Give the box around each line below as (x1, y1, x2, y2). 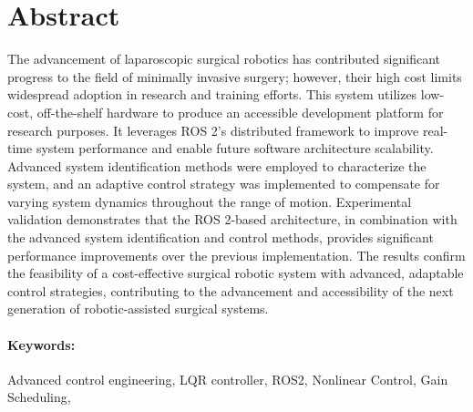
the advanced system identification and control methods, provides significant (7, 228, 434, 247)
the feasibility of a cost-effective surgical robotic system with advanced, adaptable (7, 263, 464, 283)
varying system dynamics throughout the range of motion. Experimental (7, 191, 412, 211)
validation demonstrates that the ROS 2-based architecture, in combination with (7, 210, 458, 229)
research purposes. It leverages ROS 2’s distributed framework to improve (7, 120, 419, 139)
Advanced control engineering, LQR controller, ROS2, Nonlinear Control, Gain (7, 369, 448, 388)
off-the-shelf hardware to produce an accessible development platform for (36, 102, 444, 121)
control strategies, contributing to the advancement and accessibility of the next (7, 281, 454, 300)
